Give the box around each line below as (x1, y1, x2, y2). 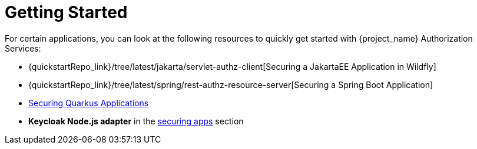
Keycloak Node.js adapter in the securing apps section (28, 116, 244, 126)
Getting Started (5, 2, 128, 22)
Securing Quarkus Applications (28, 97, 149, 108)
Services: (5, 43, 41, 53)
